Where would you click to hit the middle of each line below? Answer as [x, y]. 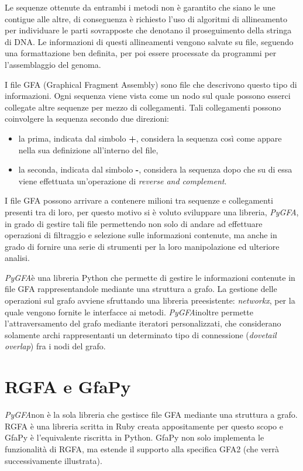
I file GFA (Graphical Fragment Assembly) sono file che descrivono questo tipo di [151, 84]
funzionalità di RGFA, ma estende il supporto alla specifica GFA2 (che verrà [142, 448]
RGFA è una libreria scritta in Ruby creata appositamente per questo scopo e [144, 426]
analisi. [17, 258]
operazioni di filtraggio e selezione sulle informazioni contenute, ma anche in [141, 235]
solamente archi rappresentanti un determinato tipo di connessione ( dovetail [141, 334]
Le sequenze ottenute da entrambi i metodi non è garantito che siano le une [140, 7]
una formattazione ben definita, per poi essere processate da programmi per [141, 53]
